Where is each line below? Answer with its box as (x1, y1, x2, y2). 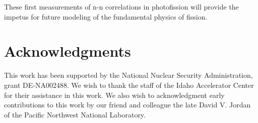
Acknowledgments (4, 41, 131, 61)
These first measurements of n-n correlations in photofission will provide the (4, 2, 239, 12)
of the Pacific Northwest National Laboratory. (4, 109, 146, 119)
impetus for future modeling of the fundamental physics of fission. (4, 11, 208, 22)
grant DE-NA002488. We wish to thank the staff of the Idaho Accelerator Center (4, 79, 254, 90)
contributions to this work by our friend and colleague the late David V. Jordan (4, 99, 251, 110)
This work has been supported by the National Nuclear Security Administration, (4, 70, 253, 80)
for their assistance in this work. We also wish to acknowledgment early (4, 89, 225, 100)
